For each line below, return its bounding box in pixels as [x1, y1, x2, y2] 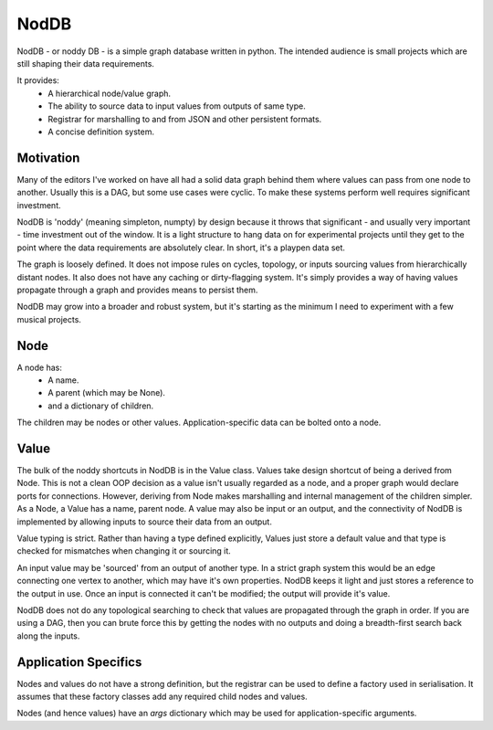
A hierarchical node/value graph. [47, 88, 172, 99]
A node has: [16, 362, 63, 373]
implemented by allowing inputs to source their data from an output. [16, 516, 273, 527]
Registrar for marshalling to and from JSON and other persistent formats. [47, 113, 322, 124]
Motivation [16, 150, 80, 165]
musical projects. [16, 313, 82, 324]
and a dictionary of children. [47, 400, 154, 411]
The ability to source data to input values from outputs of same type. [47, 101, 306, 111]
